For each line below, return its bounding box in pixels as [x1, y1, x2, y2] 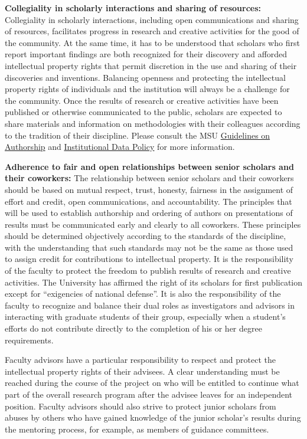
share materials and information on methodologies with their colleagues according [5, 117, 301, 129]
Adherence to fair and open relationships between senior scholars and [5, 160, 294, 172]
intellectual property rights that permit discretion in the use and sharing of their [5, 59, 297, 71]
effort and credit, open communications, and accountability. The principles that [5, 195, 292, 207]
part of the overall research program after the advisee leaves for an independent [5, 388, 293, 400]
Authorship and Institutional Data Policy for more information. [5, 140, 235, 153]
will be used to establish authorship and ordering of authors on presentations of [5, 207, 293, 219]
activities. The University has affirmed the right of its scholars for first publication [5, 276, 302, 288]
